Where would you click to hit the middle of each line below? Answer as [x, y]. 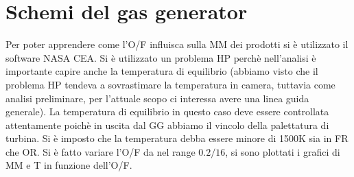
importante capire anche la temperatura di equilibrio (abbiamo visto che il [162, 71]
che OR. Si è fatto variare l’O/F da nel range [101, 151]
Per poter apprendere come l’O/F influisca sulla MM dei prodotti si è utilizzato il [177, 44]
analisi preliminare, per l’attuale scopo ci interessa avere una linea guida [157, 98]
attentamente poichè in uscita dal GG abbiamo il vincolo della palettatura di [167, 125]
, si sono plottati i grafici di [283, 151]
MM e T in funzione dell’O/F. [69, 165]
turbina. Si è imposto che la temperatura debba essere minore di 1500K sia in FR [177, 138]
